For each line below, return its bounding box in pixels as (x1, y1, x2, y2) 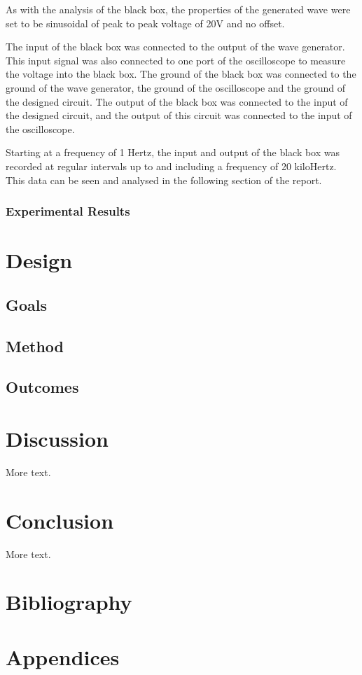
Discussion (6, 424, 109, 452)
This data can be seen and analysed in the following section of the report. (6, 172, 322, 187)
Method (6, 335, 64, 356)
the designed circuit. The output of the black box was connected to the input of (6, 94, 348, 109)
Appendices (6, 642, 120, 671)
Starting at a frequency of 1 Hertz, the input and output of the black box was (6, 145, 340, 160)
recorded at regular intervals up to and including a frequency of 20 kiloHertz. (6, 158, 337, 173)
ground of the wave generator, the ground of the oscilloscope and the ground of (6, 80, 345, 95)
